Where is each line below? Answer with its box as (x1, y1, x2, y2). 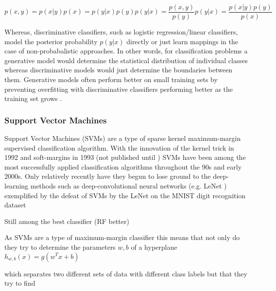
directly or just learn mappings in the (126, 36, 238, 46)
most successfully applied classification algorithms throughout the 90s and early (4, 161, 242, 171)
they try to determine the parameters (4, 241, 116, 252)
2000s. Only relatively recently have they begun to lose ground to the (4, 171, 211, 181)
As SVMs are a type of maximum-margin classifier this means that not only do (4, 232, 240, 242)
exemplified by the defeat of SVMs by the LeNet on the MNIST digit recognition (4, 190, 246, 200)
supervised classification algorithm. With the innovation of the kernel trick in (4, 142, 234, 153)
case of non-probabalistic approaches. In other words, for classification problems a (4, 46, 248, 56)
